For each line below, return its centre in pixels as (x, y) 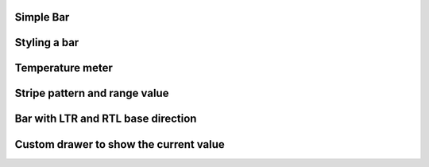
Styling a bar (47, 43)
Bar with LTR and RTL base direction (106, 119)
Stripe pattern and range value (92, 93)
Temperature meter (64, 68)
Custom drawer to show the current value (120, 144)
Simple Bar (42, 17)
